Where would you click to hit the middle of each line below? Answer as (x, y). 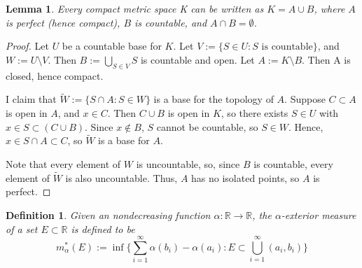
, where (329, 8)
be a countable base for (112, 46)
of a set (22, 228)
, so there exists (255, 112)
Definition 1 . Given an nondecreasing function (108, 214)
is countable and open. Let (197, 59)
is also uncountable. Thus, (121, 177)
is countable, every (293, 163)
